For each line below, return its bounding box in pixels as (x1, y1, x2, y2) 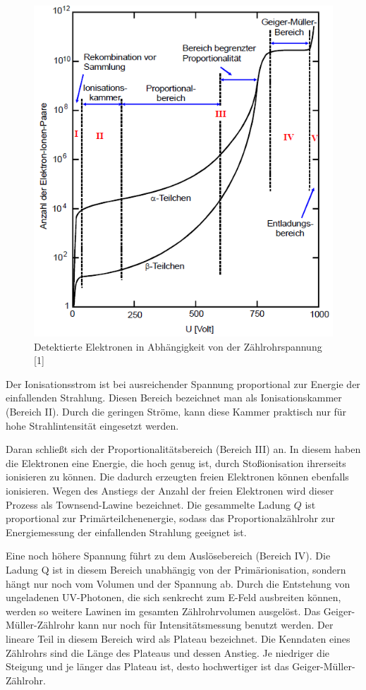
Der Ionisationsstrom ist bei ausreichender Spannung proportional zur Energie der (6, 376, 360, 391)
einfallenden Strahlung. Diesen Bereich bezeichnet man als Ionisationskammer (6, 390, 342, 405)
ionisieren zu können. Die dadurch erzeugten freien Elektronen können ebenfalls (6, 469, 349, 484)
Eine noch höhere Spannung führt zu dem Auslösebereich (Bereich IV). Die (6, 548, 331, 563)
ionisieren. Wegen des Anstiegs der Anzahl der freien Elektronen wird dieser (6, 483, 334, 497)
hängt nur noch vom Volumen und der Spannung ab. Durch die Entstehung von (6, 576, 350, 591)
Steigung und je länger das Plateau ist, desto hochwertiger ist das (6, 659, 289, 674)
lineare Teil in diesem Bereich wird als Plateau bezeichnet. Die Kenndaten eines (6, 631, 350, 646)
